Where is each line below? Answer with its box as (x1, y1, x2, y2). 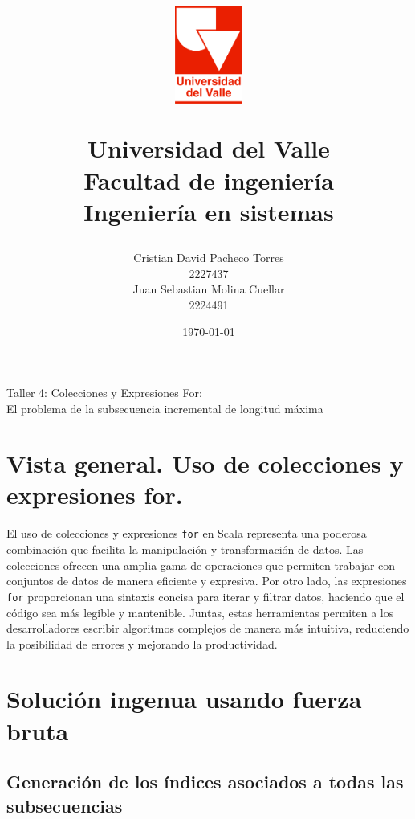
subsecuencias (6, 792, 123, 817)
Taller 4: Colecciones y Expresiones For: (6, 383, 202, 400)
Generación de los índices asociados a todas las (6, 769, 404, 794)
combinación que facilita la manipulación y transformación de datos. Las (6, 541, 364, 558)
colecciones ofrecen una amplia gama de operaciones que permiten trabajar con (6, 556, 396, 573)
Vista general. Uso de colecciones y (6, 447, 404, 480)
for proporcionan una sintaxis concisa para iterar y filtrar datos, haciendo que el (6, 588, 405, 604)
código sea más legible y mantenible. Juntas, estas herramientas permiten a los (6, 604, 394, 620)
